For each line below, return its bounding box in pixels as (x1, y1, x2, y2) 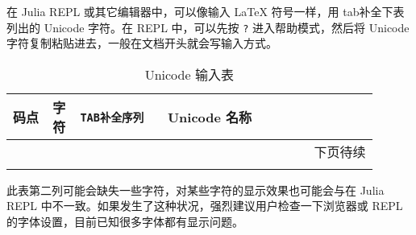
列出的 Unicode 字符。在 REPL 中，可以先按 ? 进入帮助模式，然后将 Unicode (6, 19, 410, 35)
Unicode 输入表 (144, 64, 234, 84)
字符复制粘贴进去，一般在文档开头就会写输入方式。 (6, 35, 277, 52)
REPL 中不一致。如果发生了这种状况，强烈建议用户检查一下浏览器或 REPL (6, 197, 403, 214)
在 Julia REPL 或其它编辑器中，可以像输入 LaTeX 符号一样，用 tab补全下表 (6, 3, 405, 19)
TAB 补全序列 (80, 110, 144, 124)
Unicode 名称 (167, 107, 252, 126)
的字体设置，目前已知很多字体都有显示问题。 (6, 213, 243, 230)
